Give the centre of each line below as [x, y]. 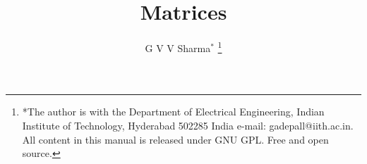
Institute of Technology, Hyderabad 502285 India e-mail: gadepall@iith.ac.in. [188, 125]
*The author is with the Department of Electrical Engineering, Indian [173, 112]
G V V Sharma [178, 48]
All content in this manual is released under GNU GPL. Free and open [175, 139]
